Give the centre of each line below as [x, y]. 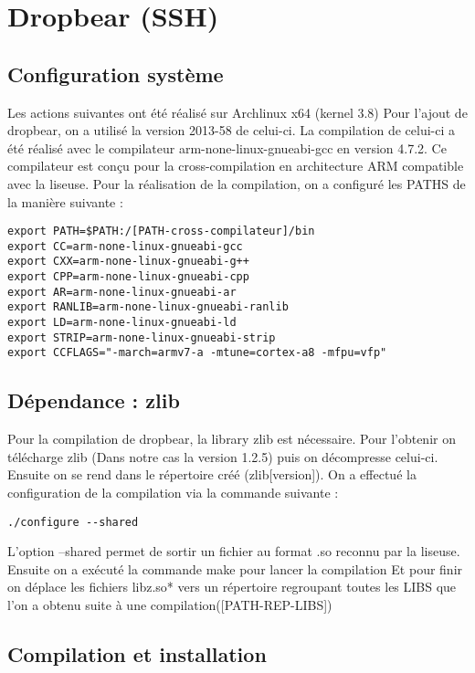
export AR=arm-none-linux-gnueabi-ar [122, 292]
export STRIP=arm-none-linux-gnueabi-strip [142, 337]
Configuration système [116, 74]
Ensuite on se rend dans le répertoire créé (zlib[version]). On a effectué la [212, 474]
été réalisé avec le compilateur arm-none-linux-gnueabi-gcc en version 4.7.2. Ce [227, 147]
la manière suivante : [65, 201]
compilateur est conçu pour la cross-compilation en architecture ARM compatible [236, 166]
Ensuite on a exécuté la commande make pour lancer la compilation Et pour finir [235, 568]
